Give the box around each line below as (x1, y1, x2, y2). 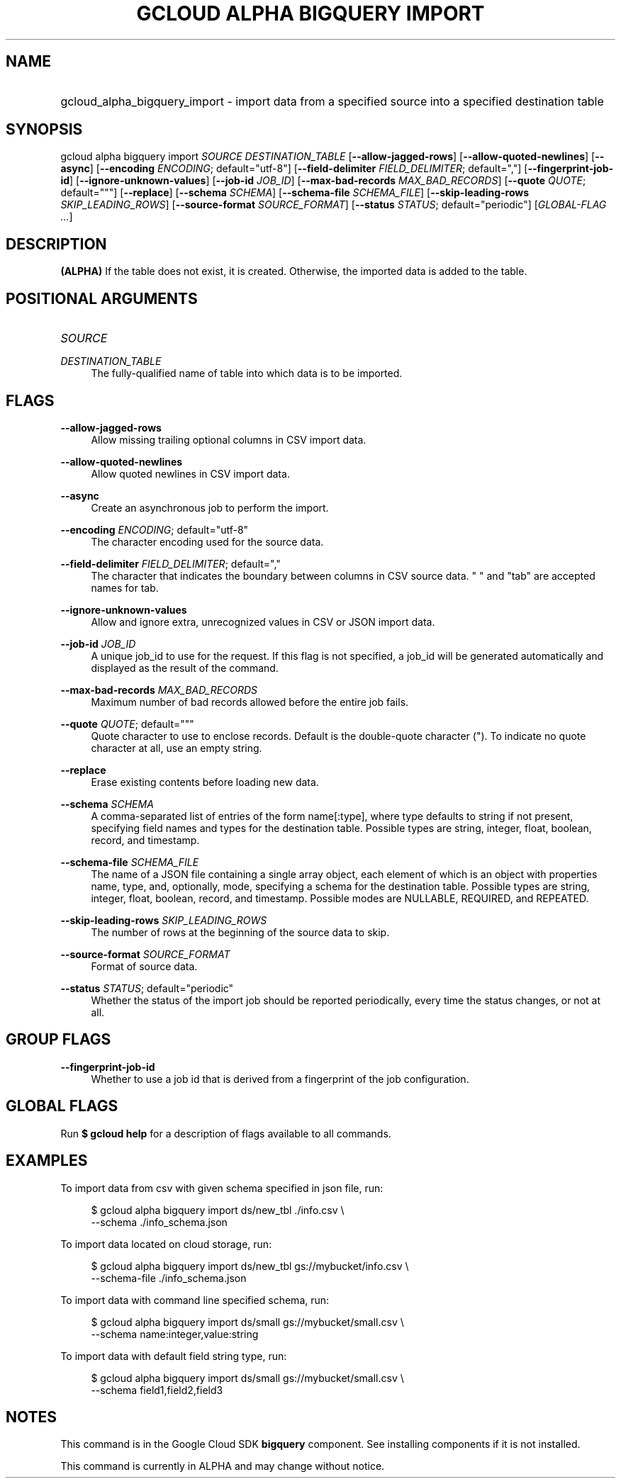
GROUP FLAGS (6, 1030, 111, 1049)
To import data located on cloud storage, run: (60, 1237, 272, 1250)
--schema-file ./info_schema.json (91, 1271, 247, 1284)
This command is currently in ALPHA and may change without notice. (60, 1460, 385, 1473)
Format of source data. (91, 960, 198, 972)
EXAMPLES (6, 1152, 88, 1170)
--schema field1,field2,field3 (91, 1383, 223, 1396)
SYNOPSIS (6, 120, 83, 139)
